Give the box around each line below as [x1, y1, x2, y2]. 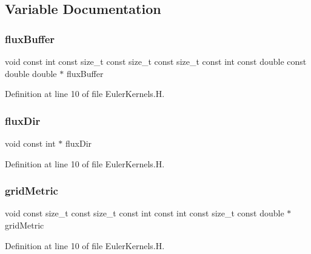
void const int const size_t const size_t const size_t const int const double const [5, 55, 307, 67]
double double [5, 67, 57, 79]
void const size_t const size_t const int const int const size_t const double [5, 207, 284, 219]
